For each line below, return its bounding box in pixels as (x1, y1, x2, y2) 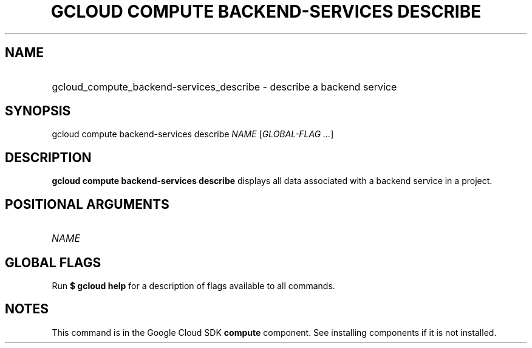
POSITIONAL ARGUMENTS (5, 196, 169, 212)
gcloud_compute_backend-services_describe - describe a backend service (52, 80, 397, 93)
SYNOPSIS (5, 103, 71, 119)
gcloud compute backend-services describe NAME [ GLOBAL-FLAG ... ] (52, 129, 334, 140)
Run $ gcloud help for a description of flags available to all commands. (52, 280, 335, 291)
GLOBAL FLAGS (5, 254, 101, 270)
